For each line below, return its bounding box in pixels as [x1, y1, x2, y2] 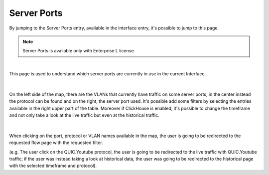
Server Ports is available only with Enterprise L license [22, 48, 134, 54]
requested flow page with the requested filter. [9, 140, 103, 146]
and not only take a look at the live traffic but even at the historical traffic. [9, 112, 159, 118]
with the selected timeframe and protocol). [9, 163, 97, 169]
